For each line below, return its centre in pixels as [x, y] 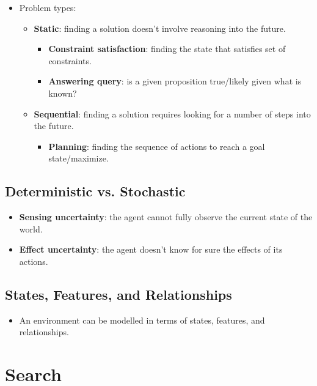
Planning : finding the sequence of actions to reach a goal [157, 146]
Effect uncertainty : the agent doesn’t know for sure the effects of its [151, 249]
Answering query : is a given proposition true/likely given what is [175, 81]
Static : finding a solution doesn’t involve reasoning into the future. [160, 28]
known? [63, 93]
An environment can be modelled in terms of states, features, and [142, 320]
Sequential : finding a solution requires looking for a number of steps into [172, 113]
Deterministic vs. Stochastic [95, 191]
